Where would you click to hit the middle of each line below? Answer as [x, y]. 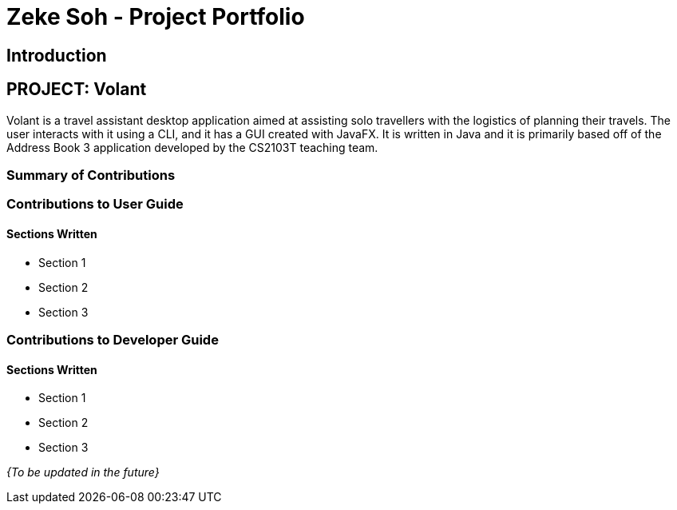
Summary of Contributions [91, 175]
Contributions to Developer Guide [113, 339]
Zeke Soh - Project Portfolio [156, 17]
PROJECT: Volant [77, 90]
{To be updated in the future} [83, 472]
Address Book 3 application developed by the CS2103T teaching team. [192, 147]
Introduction [57, 55]
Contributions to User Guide [95, 204]
